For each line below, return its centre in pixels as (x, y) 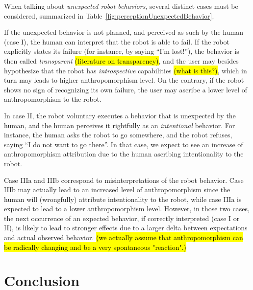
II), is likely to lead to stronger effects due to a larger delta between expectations (126, 228)
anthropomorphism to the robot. (53, 99)
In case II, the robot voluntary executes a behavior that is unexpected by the (120, 115)
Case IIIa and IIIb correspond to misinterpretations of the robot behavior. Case (124, 180)
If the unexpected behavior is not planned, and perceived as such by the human (124, 32)
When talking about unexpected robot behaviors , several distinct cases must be (121, 6)
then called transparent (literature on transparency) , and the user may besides (121, 60)
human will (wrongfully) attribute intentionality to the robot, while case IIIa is (123, 199)
